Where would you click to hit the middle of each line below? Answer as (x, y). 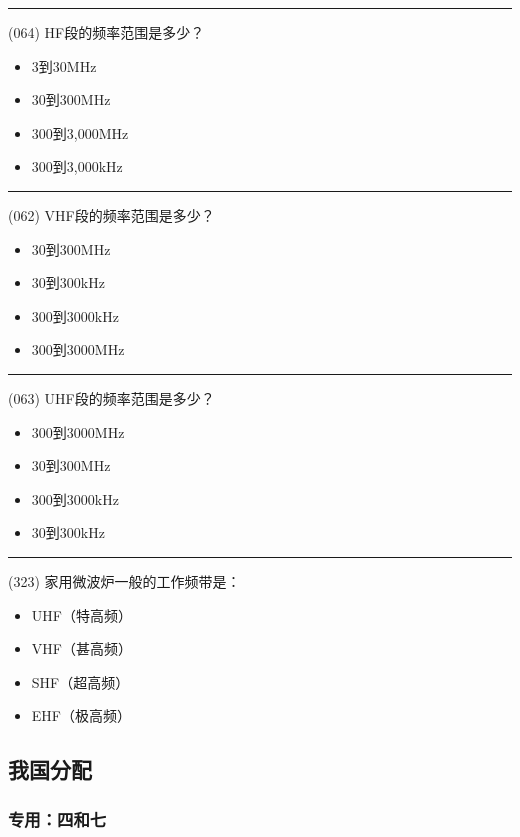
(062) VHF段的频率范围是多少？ (111, 214)
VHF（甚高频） (81, 648)
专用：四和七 (57, 818)
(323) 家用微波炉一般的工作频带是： (124, 580)
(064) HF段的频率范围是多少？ (106, 32)
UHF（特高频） (81, 614)
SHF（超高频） (80, 681)
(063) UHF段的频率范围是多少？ (111, 397)
